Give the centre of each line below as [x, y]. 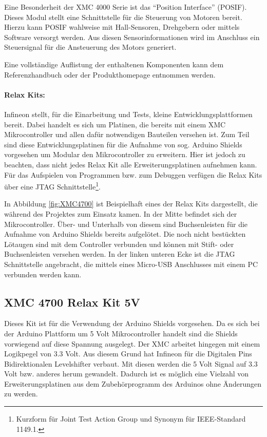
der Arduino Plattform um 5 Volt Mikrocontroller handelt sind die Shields [121, 333]
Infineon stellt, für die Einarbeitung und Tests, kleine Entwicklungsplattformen [128, 114]
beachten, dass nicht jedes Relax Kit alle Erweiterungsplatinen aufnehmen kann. [131, 164]
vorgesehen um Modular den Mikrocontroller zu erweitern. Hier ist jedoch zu [125, 154]
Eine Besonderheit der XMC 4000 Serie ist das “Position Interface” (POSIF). [126, 7]
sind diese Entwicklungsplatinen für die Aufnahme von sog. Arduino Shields [123, 144]
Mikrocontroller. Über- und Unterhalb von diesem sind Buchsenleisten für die [126, 224]
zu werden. [21, 394]
